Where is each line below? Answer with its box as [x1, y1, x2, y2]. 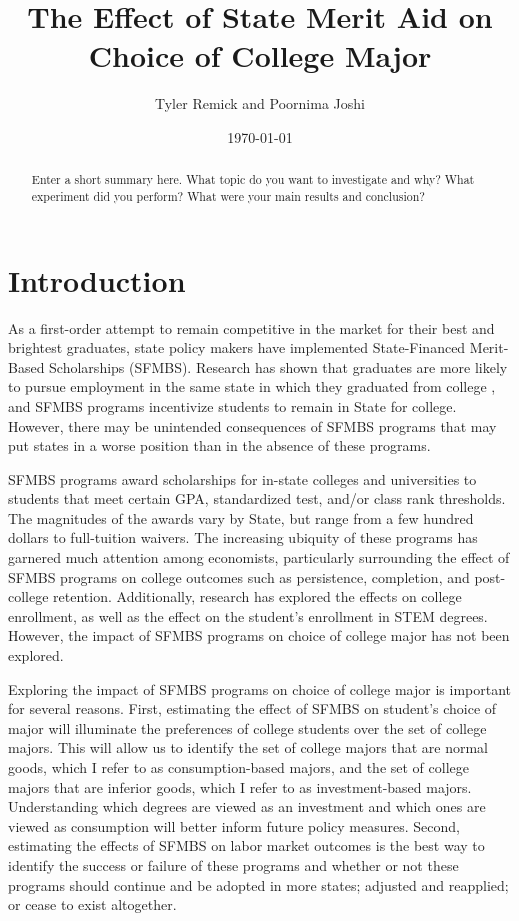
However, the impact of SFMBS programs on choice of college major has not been [8, 625, 510, 646]
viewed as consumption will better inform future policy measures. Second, [8, 815, 460, 836]
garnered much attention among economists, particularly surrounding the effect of [8, 547, 510, 568]
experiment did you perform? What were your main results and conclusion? [31, 187, 425, 204]
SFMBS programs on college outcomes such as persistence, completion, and [8, 566, 470, 587]
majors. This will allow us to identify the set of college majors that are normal [8, 737, 489, 758]
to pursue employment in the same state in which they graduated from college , [8, 376, 496, 397]
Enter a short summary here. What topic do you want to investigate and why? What [31, 171, 475, 188]
